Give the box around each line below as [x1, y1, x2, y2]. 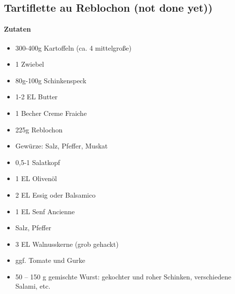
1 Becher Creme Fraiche [15, 108, 87, 118]
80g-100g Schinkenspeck [15, 75, 87, 85]
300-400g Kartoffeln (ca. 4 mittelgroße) [15, 42, 132, 53]
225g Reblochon [15, 124, 63, 134]
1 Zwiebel [15, 59, 44, 69]
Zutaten [4, 24, 31, 34]
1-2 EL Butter [15, 92, 58, 102]
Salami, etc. [15, 281, 51, 291]
